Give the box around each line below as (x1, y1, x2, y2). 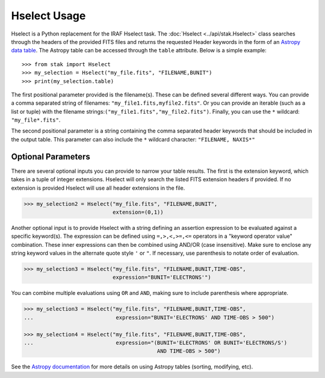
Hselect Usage (11, 9, 86, 22)
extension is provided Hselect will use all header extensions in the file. (11, 184, 185, 191)
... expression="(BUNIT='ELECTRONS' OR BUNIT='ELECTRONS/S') (23, 339, 288, 346)
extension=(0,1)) (112, 208, 164, 215)
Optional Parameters (11, 151, 90, 162)
